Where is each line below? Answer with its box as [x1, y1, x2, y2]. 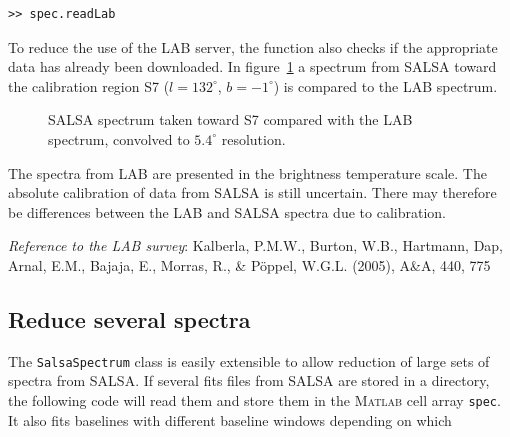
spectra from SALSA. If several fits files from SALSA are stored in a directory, [8, 370, 490, 391]
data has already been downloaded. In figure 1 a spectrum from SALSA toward [8, 56, 497, 77]
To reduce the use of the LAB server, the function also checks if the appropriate [8, 36, 498, 57]
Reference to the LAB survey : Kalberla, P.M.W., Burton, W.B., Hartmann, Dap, [8, 235, 504, 256]
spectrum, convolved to [48, 128, 190, 149]
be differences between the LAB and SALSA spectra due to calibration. [8, 201, 446, 222]
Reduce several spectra [8, 303, 251, 334]
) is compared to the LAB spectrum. [273, 75, 498, 96]
